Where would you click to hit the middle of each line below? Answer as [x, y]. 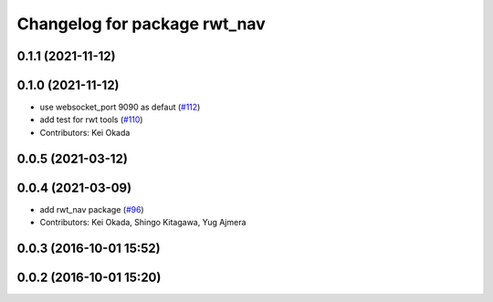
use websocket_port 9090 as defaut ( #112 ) [120, 107]
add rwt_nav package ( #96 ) [92, 209]
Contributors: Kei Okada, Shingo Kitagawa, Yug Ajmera [143, 223]
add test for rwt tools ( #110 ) [91, 120]
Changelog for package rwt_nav [142, 24]
